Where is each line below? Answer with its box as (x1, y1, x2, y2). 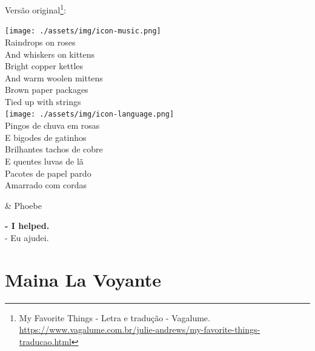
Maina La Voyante (5, 267, 162, 291)
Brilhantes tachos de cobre (5, 143, 103, 155)
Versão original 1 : (5, 2, 66, 16)
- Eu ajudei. (5, 231, 49, 244)
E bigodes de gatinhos (5, 131, 87, 143)
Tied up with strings (5, 95, 81, 107)
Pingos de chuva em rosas (5, 119, 100, 132)
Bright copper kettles (5, 60, 84, 72)
